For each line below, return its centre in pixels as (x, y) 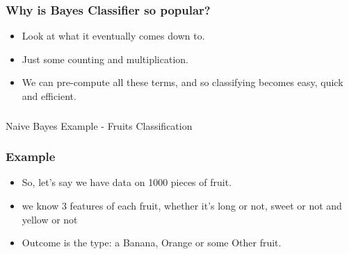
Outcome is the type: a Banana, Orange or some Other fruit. (152, 243)
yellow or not (50, 219)
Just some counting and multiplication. (105, 59)
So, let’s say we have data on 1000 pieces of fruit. (127, 182)
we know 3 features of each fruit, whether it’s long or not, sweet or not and (182, 205)
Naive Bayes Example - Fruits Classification (99, 125)
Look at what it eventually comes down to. (113, 36)
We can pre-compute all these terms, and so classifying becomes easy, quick (182, 82)
